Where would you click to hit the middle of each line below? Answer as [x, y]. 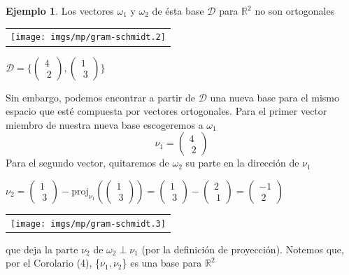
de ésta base [178, 10]
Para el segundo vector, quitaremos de [87, 163]
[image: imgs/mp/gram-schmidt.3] [88, 224]
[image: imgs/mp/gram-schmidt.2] [88, 37]
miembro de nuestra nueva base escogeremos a [105, 124]
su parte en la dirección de [242, 163]
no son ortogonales [295, 10]
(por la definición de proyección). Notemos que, [243, 249]
